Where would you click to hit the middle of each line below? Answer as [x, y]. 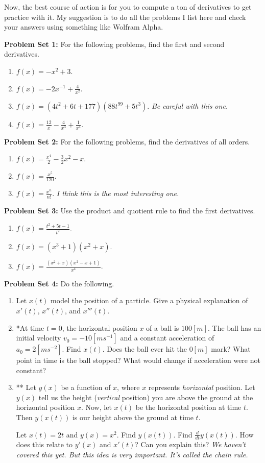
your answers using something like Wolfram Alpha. [84, 27]
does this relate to [44, 444]
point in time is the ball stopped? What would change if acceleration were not [138, 360]
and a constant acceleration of [167, 338]
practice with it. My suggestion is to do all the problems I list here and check [125, 17]
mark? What [231, 349]
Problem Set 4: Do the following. [59, 283]
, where [128, 387]
